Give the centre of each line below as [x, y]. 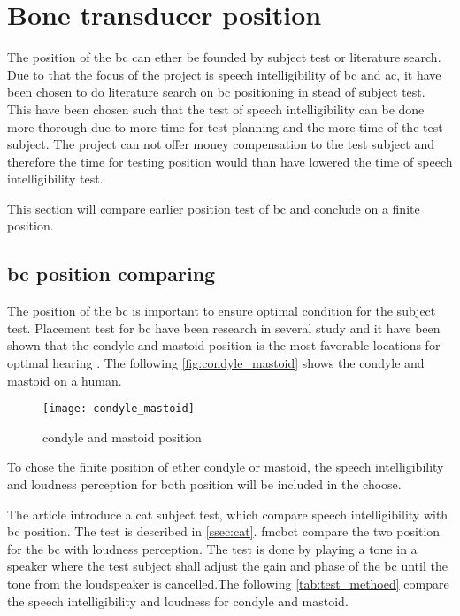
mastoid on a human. [65, 380]
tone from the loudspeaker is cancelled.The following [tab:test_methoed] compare [228, 584]
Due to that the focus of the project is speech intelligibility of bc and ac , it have [224, 74]
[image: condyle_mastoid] [119, 409]
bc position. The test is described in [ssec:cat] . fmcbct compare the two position [224, 531]
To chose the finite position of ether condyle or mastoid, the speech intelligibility [226, 467]
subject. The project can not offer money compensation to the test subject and [221, 144]
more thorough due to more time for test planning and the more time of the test [225, 126]
